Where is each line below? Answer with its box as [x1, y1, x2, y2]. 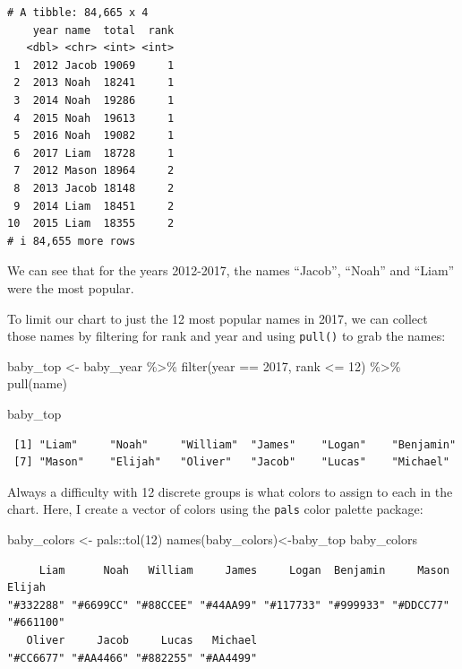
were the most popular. [7, 278, 134, 297]
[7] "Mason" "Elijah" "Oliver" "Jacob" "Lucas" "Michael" [13, 456, 449, 469]
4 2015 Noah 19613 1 [13, 111, 175, 125]
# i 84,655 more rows [7, 234, 136, 248]
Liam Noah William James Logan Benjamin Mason [38, 563, 449, 577]
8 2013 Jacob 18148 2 [13, 181, 175, 195]
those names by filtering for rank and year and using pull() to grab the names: [7, 326, 446, 345]
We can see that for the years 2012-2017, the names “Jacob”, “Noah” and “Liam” [7, 261, 455, 280]
